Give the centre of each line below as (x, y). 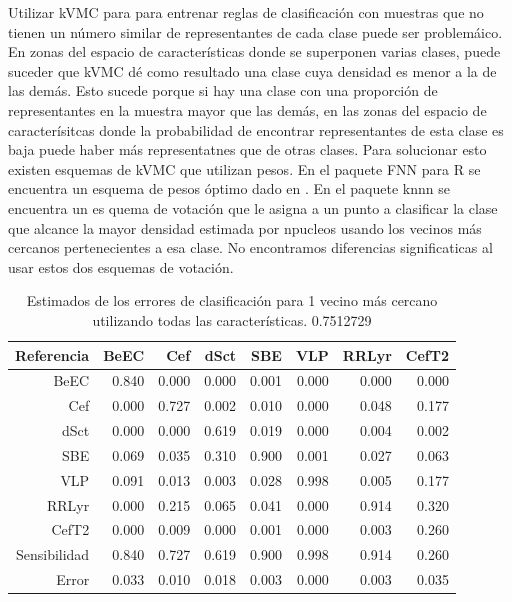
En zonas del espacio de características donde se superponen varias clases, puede (254, 51)
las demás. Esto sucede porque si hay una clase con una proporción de (223, 90)
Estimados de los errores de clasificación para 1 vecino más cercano (232, 300)
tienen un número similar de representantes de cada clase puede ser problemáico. (255, 31)
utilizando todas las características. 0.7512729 (232, 319)
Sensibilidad (52, 554)
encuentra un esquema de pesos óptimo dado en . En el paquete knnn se (229, 188)
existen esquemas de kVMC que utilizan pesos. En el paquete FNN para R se (244, 168)
